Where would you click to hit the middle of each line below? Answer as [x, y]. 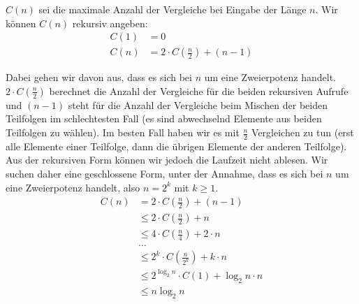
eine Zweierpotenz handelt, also [73, 187]
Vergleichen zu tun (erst [303, 132]
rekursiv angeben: [110, 23]
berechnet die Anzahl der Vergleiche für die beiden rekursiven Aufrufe [199, 91]
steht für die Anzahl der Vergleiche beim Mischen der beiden [198, 104]
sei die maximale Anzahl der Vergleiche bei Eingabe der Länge [173, 9]
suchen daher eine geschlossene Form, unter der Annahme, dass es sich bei [164, 174]
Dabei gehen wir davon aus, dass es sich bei [99, 77]
